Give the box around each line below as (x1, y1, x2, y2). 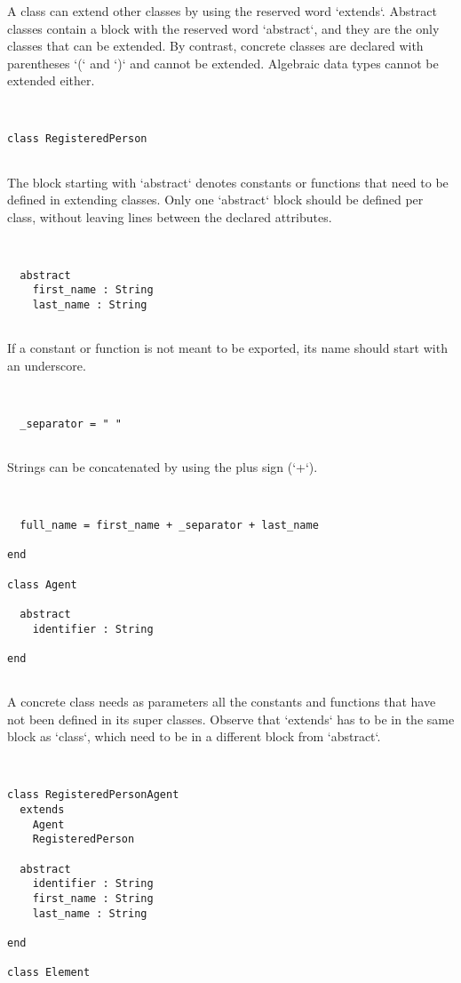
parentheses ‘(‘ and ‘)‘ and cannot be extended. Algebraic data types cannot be (7, 53, 439, 72)
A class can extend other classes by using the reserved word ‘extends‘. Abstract (7, 2, 437, 20)
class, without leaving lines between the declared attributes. (7, 207, 332, 226)
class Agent (7, 578, 77, 591)
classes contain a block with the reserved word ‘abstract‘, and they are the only (7, 19, 440, 37)
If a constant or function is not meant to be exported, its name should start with (7, 339, 448, 357)
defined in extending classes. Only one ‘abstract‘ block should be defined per (7, 190, 424, 209)
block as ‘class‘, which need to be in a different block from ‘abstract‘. (7, 727, 381, 746)
